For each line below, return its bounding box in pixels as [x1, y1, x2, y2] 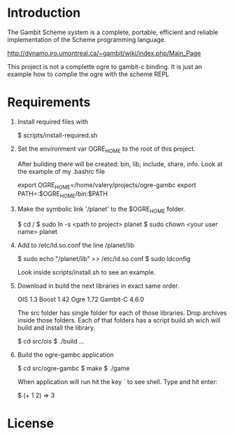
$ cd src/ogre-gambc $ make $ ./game [17, 364, 130, 373]
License [7, 415, 54, 432]
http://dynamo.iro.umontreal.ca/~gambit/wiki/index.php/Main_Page [7, 49, 201, 57]
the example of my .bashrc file [17, 167, 105, 175]
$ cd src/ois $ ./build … [17, 337, 85, 346]
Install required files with [17, 117, 89, 126]
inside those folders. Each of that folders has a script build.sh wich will [17, 316, 221, 325]
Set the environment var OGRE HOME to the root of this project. [17, 145, 196, 154]
